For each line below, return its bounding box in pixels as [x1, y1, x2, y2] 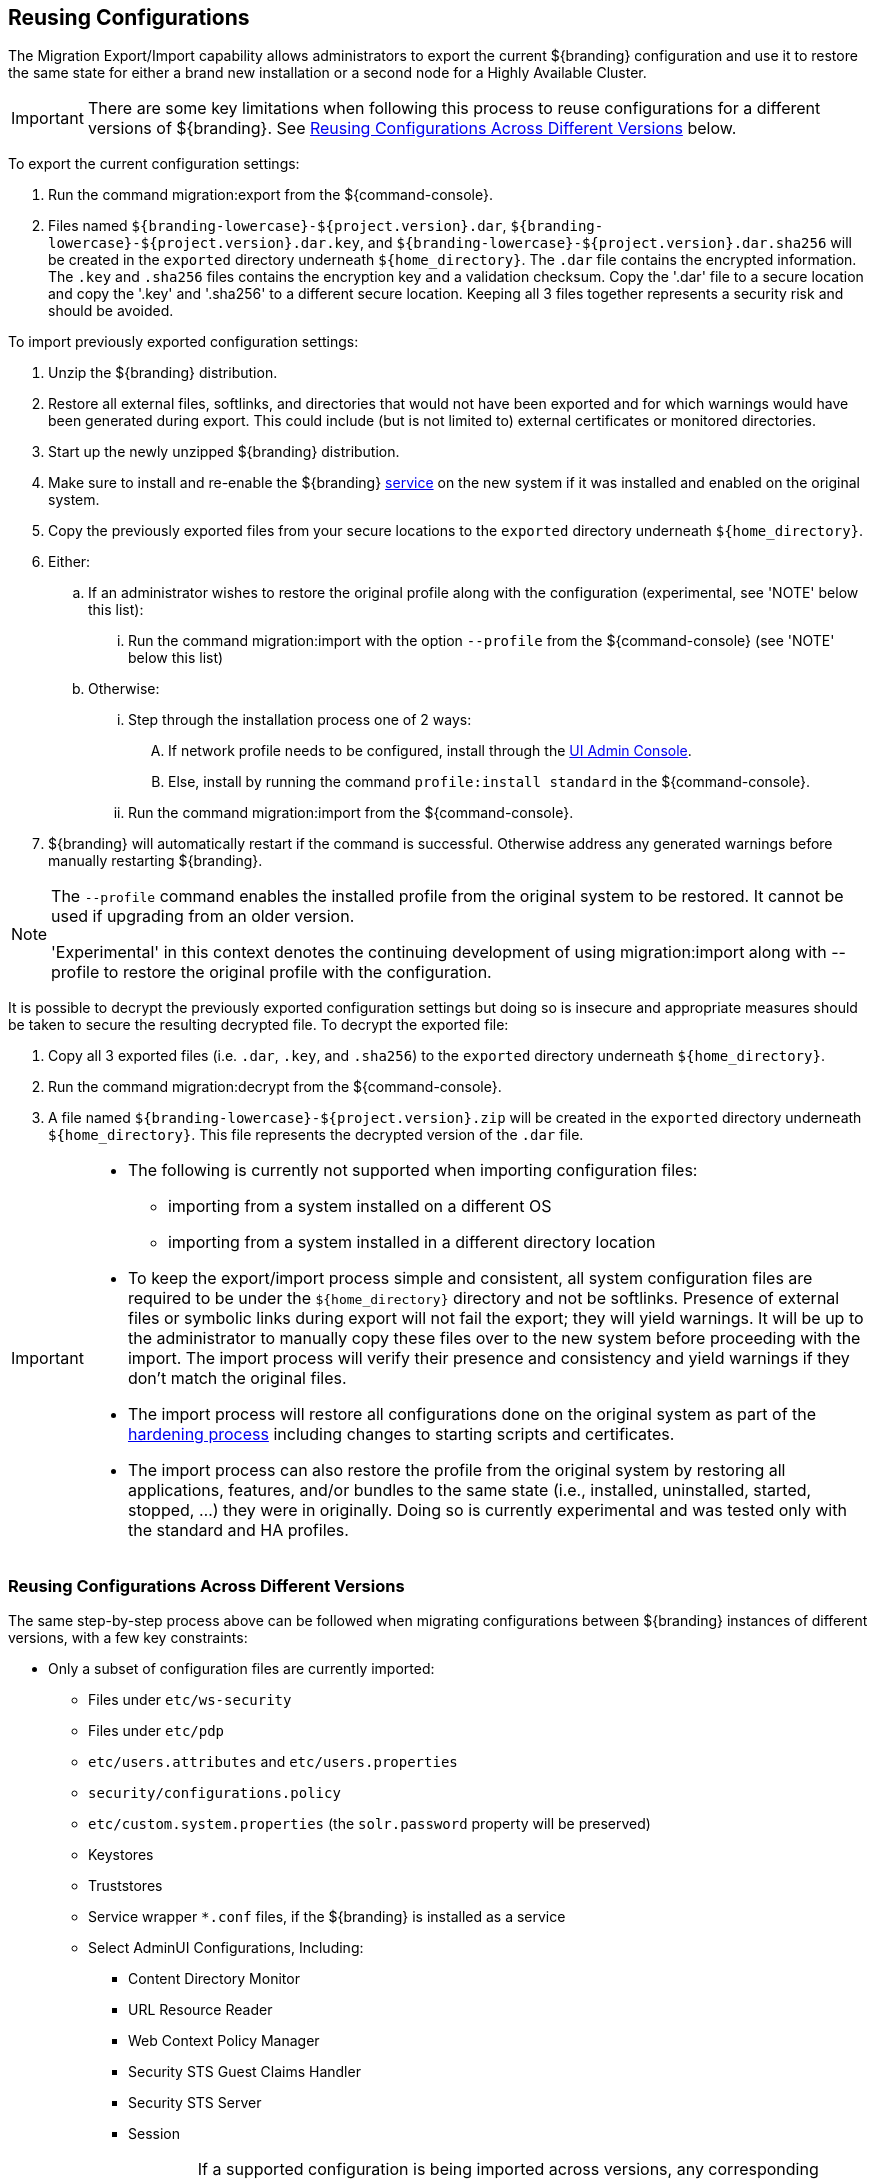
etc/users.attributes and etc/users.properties [88, 1753, 458, 1771]
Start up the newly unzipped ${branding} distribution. [48, 443, 400, 461]
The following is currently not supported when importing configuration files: [127, 1160, 698, 1181]
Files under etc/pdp [88, 1722, 225, 1740]
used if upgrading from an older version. [51, 906, 355, 927]
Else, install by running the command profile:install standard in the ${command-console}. [168, 773, 811, 791]
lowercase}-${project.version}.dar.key [48, 235, 360, 252]
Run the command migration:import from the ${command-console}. [128, 804, 574, 822]
